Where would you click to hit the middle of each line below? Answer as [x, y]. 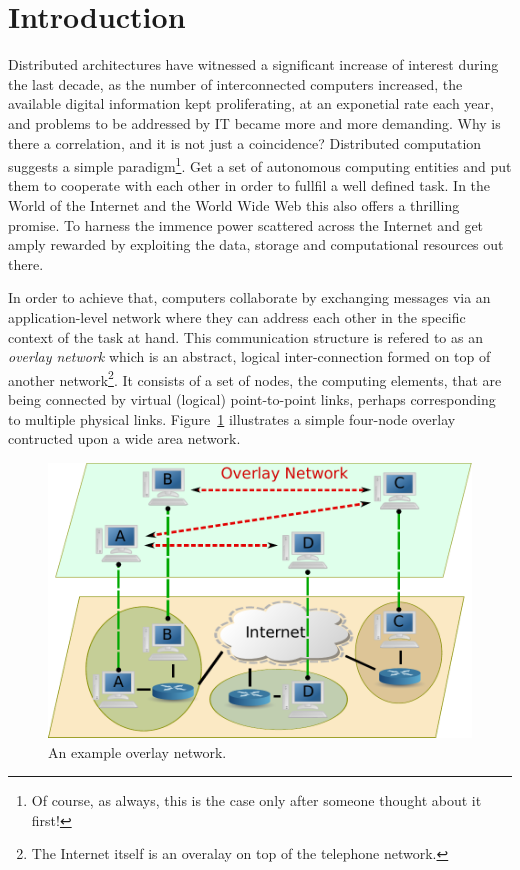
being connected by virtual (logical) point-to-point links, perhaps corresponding [252, 398]
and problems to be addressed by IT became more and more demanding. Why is [254, 122]
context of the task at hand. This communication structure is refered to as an [245, 336]
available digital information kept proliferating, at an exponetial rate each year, [251, 103]
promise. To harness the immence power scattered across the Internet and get [246, 224]
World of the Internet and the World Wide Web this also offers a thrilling [234, 204]
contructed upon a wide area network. [124, 438]
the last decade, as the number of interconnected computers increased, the [235, 83]
